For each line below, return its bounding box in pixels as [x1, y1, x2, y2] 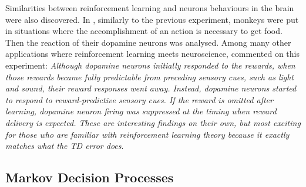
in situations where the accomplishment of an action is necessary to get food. [5, 25, 283, 37]
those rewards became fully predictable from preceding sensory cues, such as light [5, 70, 294, 83]
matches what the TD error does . [5, 140, 124, 152]
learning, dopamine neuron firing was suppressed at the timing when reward [5, 105, 277, 117]
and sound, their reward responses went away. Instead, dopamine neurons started [5, 82, 297, 94]
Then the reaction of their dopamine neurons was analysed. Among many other [5, 36, 291, 48]
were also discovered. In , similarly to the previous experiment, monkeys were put [5, 13, 299, 25]
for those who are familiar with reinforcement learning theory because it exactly [5, 128, 290, 140]
